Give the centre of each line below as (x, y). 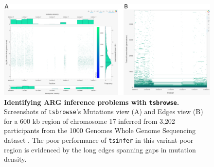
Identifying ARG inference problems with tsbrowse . (92, 102)
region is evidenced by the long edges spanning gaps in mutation (100, 149)
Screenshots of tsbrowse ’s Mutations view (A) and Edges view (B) (104, 111)
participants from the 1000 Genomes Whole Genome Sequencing (100, 130)
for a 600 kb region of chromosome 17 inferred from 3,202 (89, 121)
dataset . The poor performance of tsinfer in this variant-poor (99, 140)
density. (15, 159)
